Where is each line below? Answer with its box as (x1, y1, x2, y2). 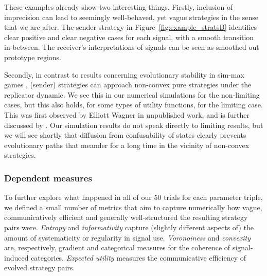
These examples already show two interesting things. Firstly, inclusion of (4, 2, 233, 12)
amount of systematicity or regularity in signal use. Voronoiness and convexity (4, 232, 251, 243)
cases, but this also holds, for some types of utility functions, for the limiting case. (4, 99, 263, 110)
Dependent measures (4, 171, 92, 184)
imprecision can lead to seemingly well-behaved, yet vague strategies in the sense (4, 11, 258, 22)
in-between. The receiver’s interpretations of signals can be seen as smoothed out (4, 42, 259, 52)
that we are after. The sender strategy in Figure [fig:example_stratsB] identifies (4, 22, 257, 32)
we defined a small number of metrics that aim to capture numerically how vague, (4, 201, 262, 212)
